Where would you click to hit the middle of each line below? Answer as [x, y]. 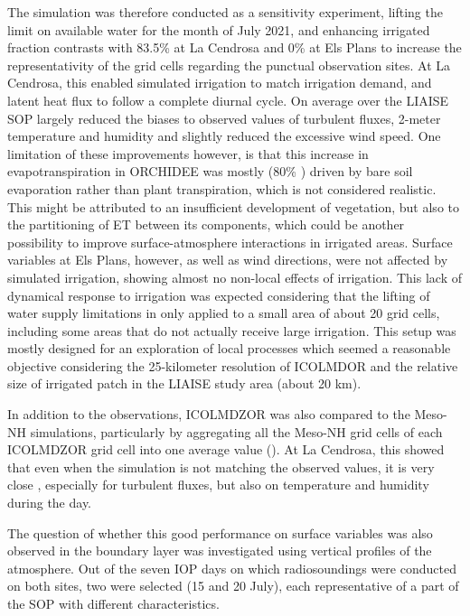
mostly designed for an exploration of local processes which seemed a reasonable [229, 348]
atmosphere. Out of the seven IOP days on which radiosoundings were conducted [232, 568]
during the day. [50, 503]
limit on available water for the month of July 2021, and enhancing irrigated [219, 29]
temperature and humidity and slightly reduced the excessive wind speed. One [224, 136]
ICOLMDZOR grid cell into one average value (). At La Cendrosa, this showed [226, 449]
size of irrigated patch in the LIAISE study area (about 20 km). [184, 383]
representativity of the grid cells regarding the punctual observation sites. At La [229, 65]
